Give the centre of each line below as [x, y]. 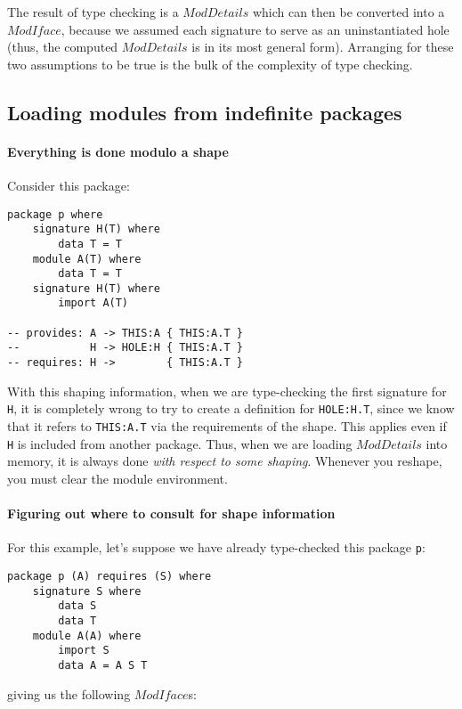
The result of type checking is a [93, 12]
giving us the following [69, 693]
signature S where [87, 591]
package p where [55, 214]
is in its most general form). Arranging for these [323, 47]
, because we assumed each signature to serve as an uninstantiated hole [255, 29]
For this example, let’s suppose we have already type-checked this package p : [216, 547]
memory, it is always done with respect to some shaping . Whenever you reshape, [225, 461]
